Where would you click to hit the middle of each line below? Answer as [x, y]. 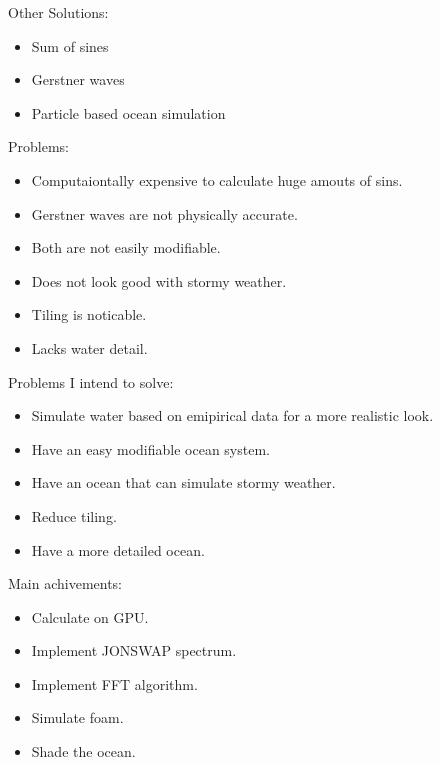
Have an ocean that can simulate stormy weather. [183, 482]
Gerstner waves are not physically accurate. [164, 213]
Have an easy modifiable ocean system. [150, 448]
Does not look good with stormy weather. [159, 280]
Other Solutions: [58, 12]
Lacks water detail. [89, 347]
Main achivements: [65, 583]
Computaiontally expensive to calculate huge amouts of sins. [217, 179]
